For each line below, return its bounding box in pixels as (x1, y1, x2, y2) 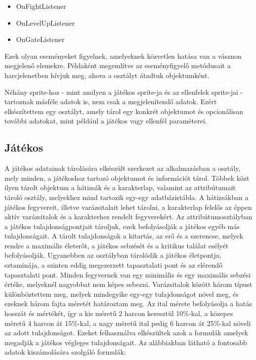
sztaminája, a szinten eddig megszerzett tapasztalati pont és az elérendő (4, 260, 223, 270)
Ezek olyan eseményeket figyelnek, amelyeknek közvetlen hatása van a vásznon (4, 50, 242, 61)
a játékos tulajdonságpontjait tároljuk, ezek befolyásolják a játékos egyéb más (4, 221, 240, 231)
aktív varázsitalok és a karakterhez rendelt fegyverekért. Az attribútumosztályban (4, 211, 253, 222)
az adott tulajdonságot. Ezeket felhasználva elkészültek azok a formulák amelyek (4, 327, 248, 338)
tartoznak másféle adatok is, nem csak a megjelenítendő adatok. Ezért (4, 96, 217, 107)
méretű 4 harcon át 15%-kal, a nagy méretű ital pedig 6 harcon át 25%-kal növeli (4, 318, 251, 328)
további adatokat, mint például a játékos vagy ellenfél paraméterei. (4, 116, 207, 126)
